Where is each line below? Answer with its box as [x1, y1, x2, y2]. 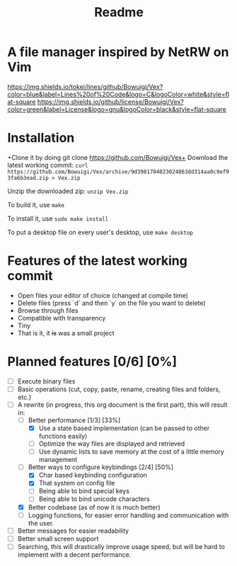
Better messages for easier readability [17, 526, 129, 535]
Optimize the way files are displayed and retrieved [38, 439, 185, 448]
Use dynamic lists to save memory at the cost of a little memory [38, 447, 225, 456]
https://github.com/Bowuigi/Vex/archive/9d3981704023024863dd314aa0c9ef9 [7, 168, 230, 175]
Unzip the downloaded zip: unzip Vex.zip [7, 187, 129, 195]
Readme [94, 4, 144, 21]
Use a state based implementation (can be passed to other [38, 424, 210, 432]
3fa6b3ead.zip [7, 174, 50, 181]
